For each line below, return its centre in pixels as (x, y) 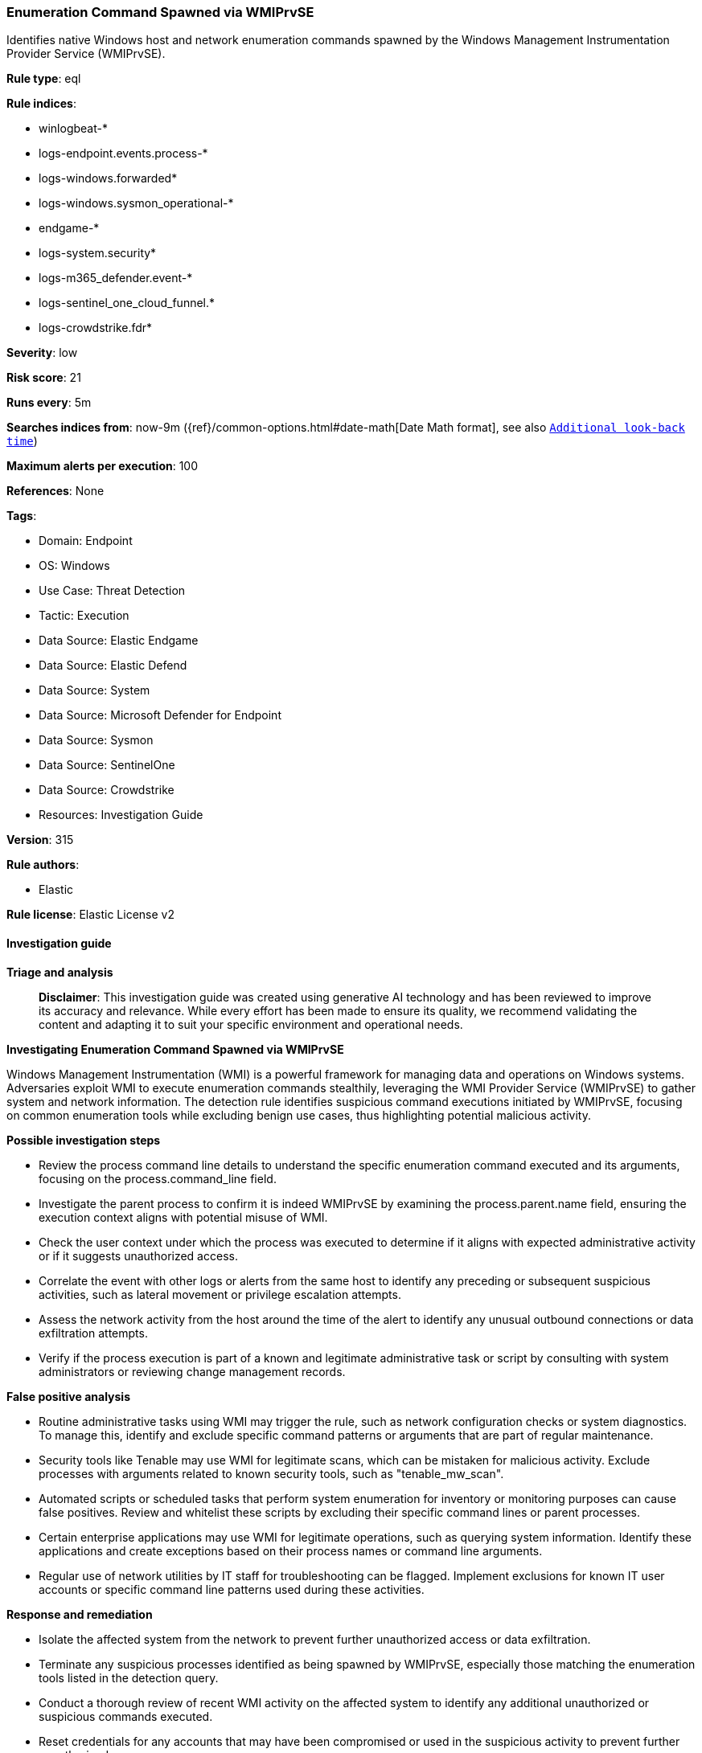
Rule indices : (41, 104)
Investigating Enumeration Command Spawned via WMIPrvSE (175, 1049)
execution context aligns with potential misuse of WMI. (183, 1217)
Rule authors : (43, 865)
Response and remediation (80, 1614)
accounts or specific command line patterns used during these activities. (232, 1589)
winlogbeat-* (73, 129)
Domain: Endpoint (86, 541)
